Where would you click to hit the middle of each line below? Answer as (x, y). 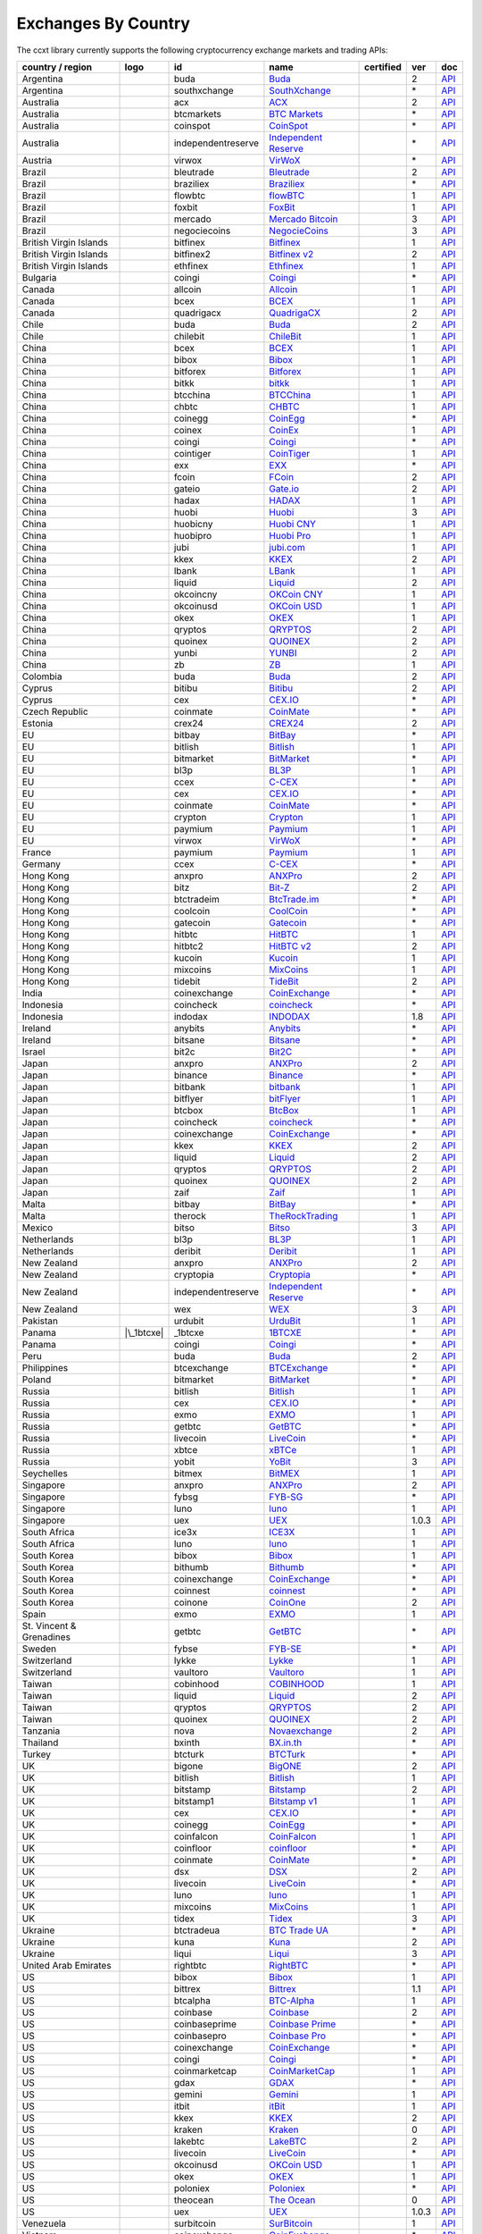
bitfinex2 (192, 254)
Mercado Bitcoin (303, 219)
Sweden (39, 1649)
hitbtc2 (189, 945)
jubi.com (287, 547)
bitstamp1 (194, 1801)
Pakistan (40, 1321)
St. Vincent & (49, 1625)
